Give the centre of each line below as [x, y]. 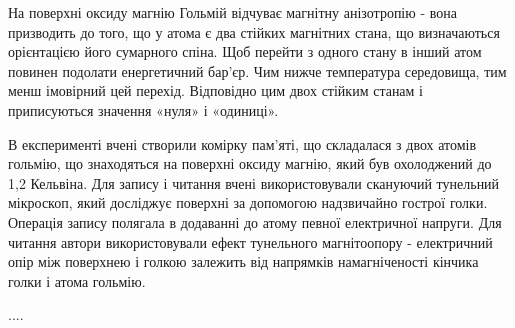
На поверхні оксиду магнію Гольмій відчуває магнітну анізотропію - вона [232, 12]
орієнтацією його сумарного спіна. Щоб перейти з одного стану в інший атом [245, 51]
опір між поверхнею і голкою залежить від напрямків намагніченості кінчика [243, 261]
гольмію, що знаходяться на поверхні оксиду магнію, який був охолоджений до [250, 163]
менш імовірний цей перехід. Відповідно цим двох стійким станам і [215, 90]
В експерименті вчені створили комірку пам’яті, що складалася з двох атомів [242, 143]
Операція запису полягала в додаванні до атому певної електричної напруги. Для [255, 221]
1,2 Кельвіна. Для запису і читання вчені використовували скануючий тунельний [254, 182]
